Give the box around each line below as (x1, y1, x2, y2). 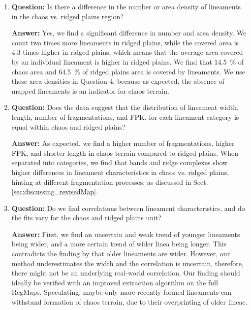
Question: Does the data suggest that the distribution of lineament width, (11, 102, 239, 112)
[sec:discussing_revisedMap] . (11, 186, 98, 197)
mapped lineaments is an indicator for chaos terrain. (11, 85, 169, 96)
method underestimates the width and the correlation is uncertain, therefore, (11, 258, 244, 268)
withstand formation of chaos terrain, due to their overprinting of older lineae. (11, 297, 248, 307)
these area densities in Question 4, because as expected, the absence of (11, 76, 224, 86)
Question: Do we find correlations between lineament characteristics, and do (11, 203, 245, 213)
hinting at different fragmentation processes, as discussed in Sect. (11, 176, 208, 187)
